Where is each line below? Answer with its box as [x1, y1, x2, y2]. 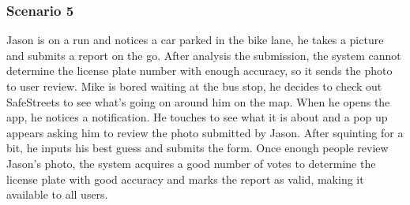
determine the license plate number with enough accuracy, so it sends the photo [6, 62, 393, 79]
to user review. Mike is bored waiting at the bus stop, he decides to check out [6, 78, 382, 94]
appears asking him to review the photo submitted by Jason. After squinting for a [6, 124, 404, 140]
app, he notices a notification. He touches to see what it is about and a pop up [6, 109, 388, 125]
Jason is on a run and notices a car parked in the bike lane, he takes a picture [6, 32, 384, 48]
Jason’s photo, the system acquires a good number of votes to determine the [6, 155, 376, 171]
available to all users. [6, 186, 108, 203]
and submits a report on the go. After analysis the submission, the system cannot [6, 47, 401, 63]
